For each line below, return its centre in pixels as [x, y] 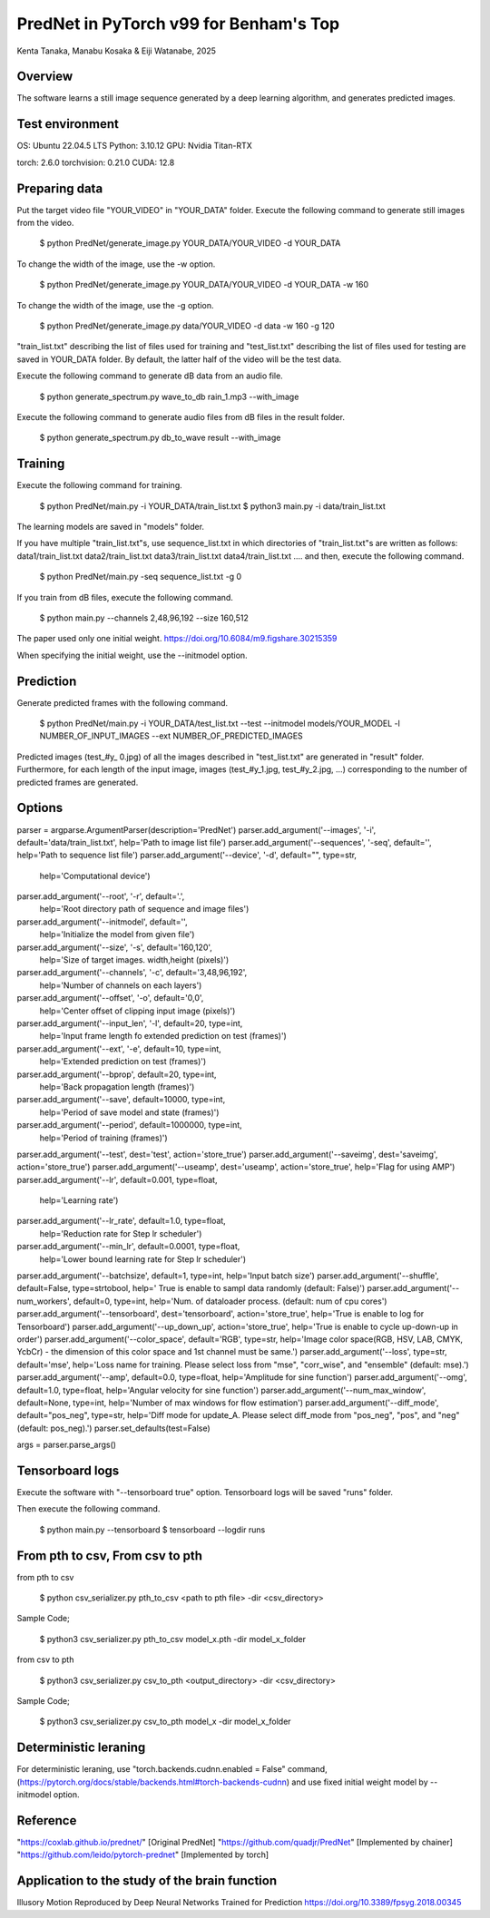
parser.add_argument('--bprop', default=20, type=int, [117, 1074]
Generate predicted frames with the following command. [122, 702]
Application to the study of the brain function [147, 1881]
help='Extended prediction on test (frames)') [123, 1062]
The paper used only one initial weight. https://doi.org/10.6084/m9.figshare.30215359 [177, 639]
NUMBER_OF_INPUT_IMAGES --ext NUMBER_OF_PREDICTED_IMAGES [171, 736]
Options [40, 808]
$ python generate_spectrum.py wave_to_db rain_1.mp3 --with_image [169, 396]
